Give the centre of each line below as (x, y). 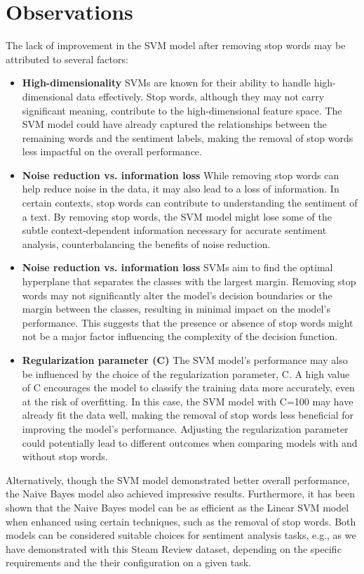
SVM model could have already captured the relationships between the (175, 124)
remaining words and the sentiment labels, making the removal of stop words (188, 137)
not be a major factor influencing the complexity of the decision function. (180, 336)
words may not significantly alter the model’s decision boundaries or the (177, 295)
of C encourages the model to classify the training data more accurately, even (188, 387)
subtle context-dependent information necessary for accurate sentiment (174, 230)
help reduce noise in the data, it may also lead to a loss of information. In (181, 189)
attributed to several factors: (67, 59)
